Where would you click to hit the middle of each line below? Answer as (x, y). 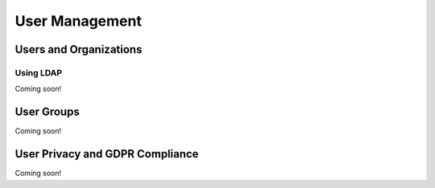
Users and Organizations (79, 49)
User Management (79, 21)
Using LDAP (39, 72)
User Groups (47, 112)
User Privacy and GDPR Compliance (107, 154)
